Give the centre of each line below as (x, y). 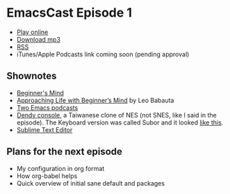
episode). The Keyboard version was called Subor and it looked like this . (120, 122)
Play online (32, 32)
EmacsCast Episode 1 (69, 13)
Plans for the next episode (65, 152)
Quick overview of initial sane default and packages (90, 183)
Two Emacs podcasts (47, 107)
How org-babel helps (47, 176)
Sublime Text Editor (44, 129)
